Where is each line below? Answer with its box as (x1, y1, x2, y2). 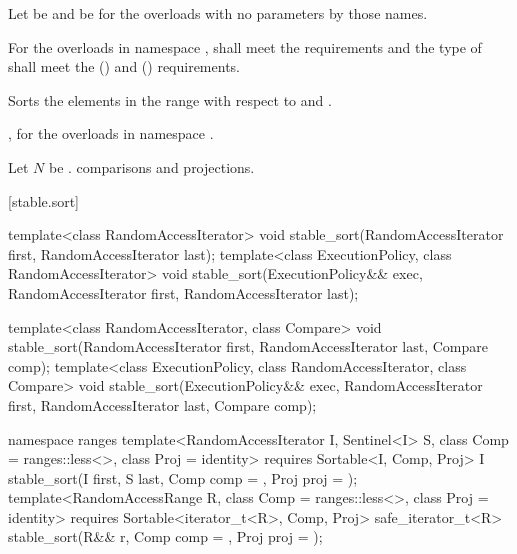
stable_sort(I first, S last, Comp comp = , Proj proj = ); (8, 467, 358, 488)
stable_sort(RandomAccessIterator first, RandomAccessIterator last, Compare (8, 336, 488, 357)
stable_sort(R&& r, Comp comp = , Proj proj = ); (8, 526, 323, 547)
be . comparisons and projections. (48, 156, 255, 177)
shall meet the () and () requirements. (8, 56, 240, 77)
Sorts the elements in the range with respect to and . (8, 89, 332, 110)
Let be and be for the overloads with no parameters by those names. (8, 3, 428, 23)
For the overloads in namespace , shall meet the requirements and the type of (8, 36, 482, 57)
